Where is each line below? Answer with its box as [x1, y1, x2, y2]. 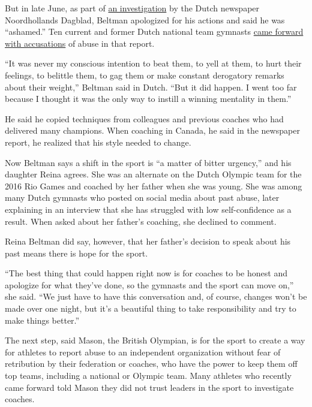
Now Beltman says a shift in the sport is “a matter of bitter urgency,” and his [5, 156, 292, 168]
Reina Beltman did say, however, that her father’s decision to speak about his [5, 235, 291, 248]
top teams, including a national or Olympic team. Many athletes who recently [5, 369, 292, 382]
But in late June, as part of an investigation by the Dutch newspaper [5, 2, 260, 14]
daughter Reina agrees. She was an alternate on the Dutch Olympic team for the [5, 168, 302, 180]
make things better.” [5, 313, 80, 326]
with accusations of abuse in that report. [5, 37, 155, 49]
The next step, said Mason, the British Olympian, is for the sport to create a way [5, 334, 305, 346]
